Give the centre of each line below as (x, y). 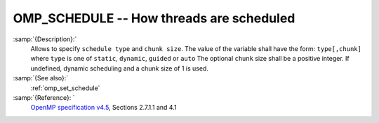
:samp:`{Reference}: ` (44, 97)
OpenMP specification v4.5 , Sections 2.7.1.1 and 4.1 (104, 108)
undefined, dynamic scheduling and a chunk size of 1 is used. (119, 68)
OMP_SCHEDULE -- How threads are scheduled (154, 18)
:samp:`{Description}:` (45, 39)
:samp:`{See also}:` (41, 78)
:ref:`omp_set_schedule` (65, 88)
